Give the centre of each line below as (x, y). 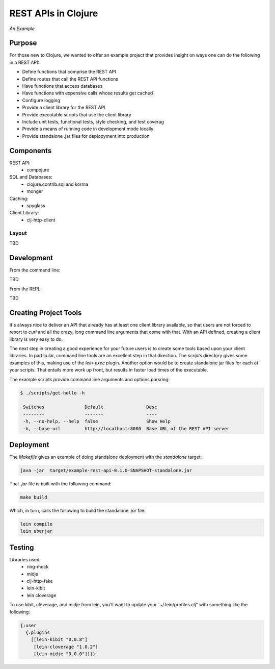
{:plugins (38, 633)
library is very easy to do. (36, 339)
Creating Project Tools (46, 313)
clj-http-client (41, 220)
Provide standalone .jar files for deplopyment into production (86, 136)
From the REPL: (25, 289)
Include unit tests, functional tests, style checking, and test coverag (93, 121)
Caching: (19, 199)
